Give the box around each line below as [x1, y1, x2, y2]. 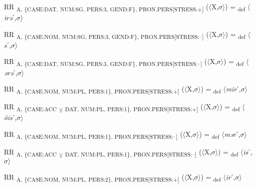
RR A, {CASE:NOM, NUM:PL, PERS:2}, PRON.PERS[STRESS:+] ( [4, 172, 184, 184]
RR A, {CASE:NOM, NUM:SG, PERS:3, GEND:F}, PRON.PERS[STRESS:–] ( [4, 29, 209, 40]
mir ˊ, [225, 84, 241, 94]
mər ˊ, [224, 129, 241, 139]
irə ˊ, [4, 12, 17, 23]
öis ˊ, [4, 112, 17, 123]
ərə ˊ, [4, 67, 18, 77]
